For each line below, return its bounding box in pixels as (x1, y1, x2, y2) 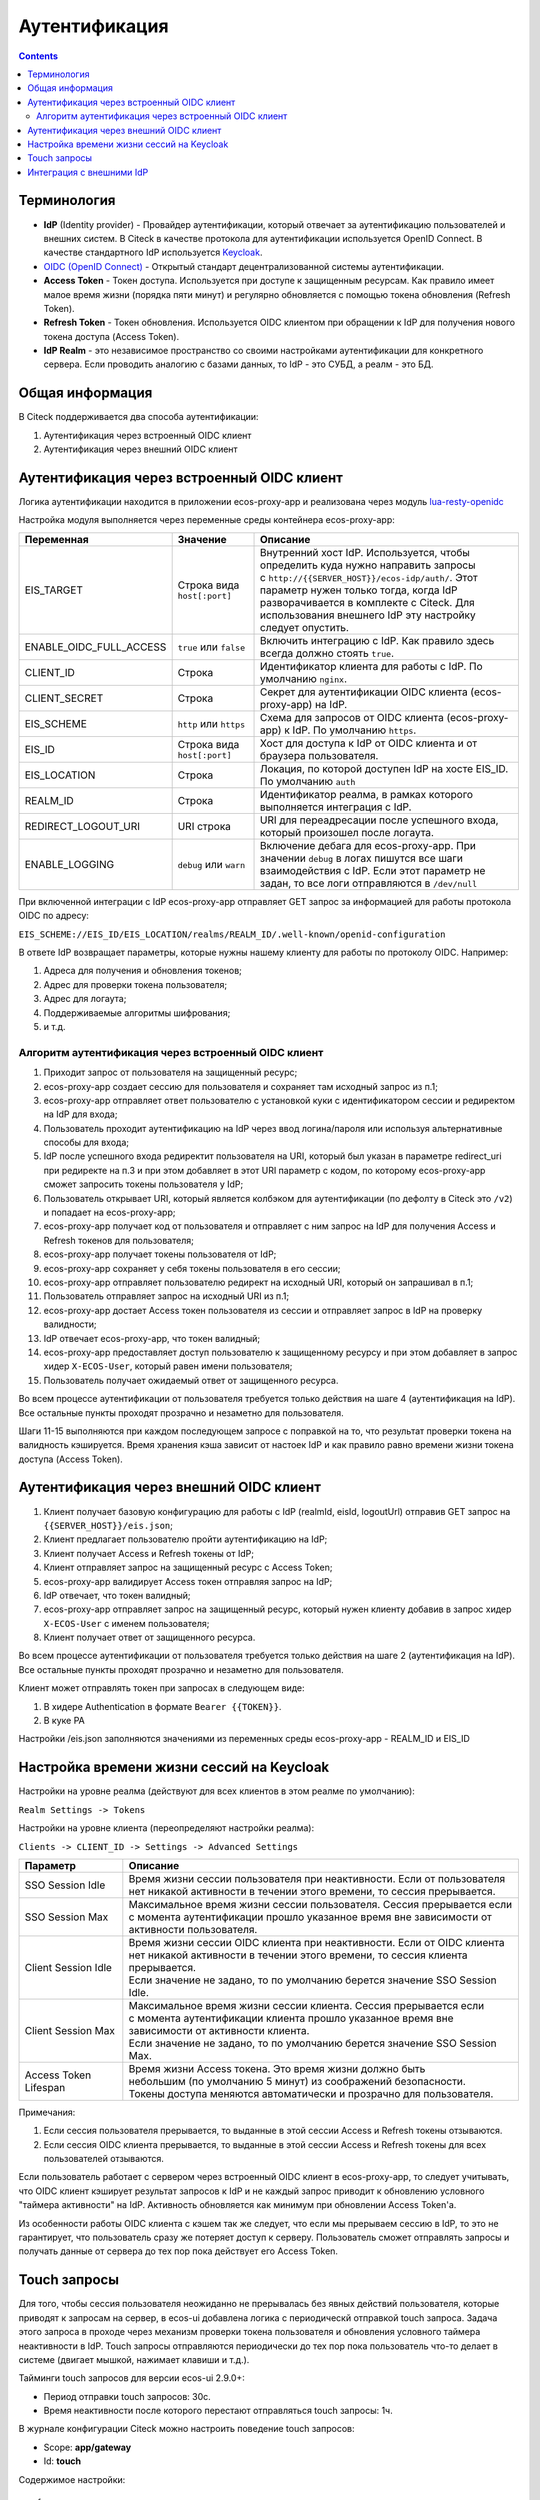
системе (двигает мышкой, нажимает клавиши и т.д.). (18, 2353, 250, 2365)
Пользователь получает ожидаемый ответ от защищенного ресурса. (43, 1374, 339, 1386)
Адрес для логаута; (43, 993, 127, 1005)
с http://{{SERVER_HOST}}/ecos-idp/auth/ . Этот (260, 570, 479, 584)
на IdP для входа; (43, 1108, 118, 1120)
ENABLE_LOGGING (24, 857, 115, 871)
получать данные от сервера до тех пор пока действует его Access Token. (18, 2245, 339, 2257)
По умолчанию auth (260, 774, 356, 788)
